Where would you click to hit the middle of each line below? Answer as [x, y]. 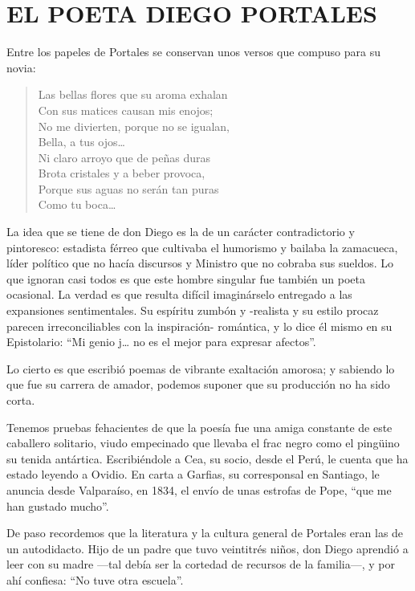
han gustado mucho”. [58, 505]
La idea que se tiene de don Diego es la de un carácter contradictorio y [181, 232]
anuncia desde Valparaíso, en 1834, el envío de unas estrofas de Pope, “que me [199, 489]
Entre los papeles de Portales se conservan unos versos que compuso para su [194, 52]
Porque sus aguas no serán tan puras [128, 188]
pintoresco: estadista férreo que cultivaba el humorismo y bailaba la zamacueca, [202, 247]
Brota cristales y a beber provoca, [122, 173]
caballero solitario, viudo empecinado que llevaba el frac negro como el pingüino [203, 443]
